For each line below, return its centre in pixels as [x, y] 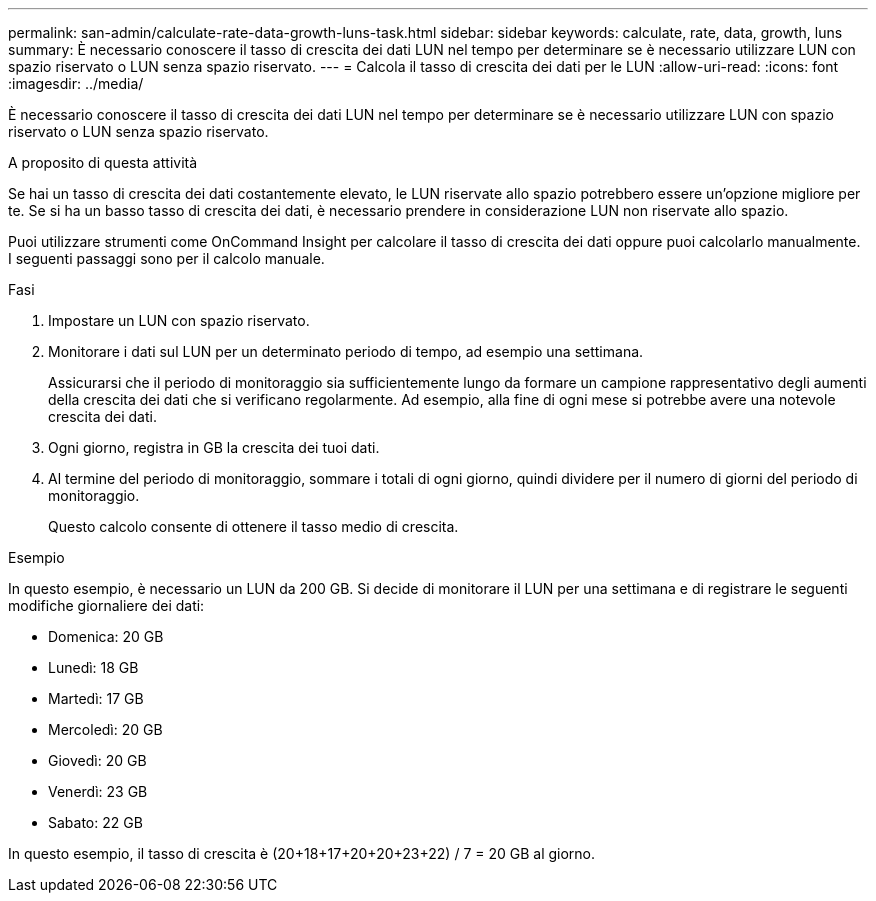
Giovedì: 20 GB [97, 760]
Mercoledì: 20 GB [105, 729]
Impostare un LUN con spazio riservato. [179, 320]
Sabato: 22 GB [95, 822]
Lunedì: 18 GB [93, 667]
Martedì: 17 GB [96, 698]
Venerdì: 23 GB [98, 791]
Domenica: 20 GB [106, 636]
